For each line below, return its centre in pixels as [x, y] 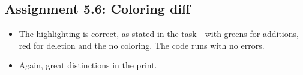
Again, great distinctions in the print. [88, 65]
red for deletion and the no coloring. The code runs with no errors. [142, 45]
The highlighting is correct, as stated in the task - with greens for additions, [159, 34]
